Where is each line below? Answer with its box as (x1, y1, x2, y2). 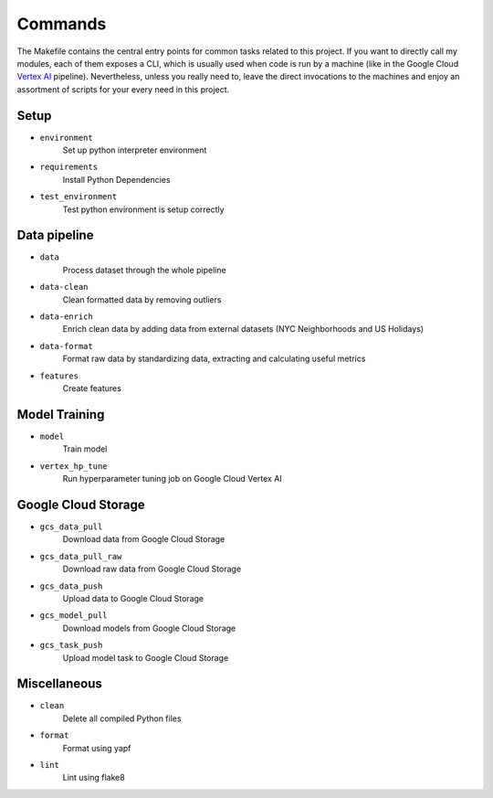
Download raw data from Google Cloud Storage (62, 563, 242, 575)
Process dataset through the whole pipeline (62, 264, 227, 275)
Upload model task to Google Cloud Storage (62, 652, 229, 663)
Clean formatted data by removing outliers (62, 293, 222, 305)
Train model (62, 443, 108, 454)
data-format (39, 341, 93, 351)
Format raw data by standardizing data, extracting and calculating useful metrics (62, 353, 366, 365)
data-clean (39, 282, 89, 293)
